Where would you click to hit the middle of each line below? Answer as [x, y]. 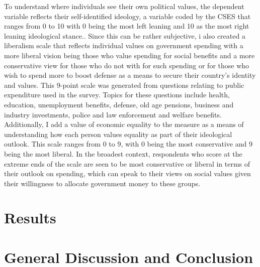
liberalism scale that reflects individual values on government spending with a [124, 45]
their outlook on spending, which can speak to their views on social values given [127, 173]
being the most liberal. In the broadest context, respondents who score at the [123, 153]
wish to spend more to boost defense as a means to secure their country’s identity [130, 75]
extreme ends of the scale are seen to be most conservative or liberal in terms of [127, 163]
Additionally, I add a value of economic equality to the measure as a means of [124, 124]
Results [30, 218]
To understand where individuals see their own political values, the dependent [124, 6]
